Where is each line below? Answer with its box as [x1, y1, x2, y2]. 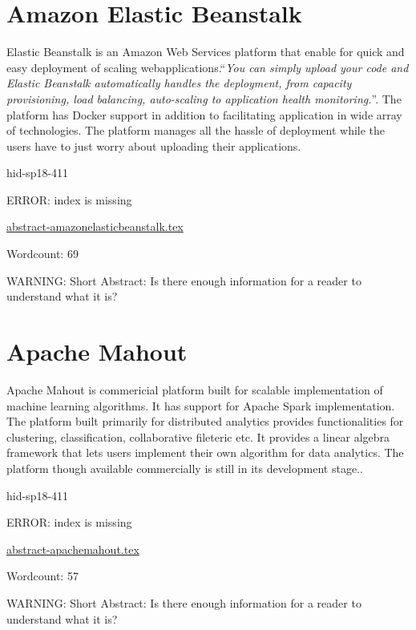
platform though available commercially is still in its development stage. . [6, 459, 363, 476]
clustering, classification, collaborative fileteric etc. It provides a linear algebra [6, 428, 390, 445]
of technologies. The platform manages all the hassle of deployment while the [6, 122, 386, 139]
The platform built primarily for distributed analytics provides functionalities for [6, 413, 404, 430]
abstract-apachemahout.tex [6, 540, 139, 557]
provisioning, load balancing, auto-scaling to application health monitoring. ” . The [6, 90, 402, 107]
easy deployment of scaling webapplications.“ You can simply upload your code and [6, 59, 409, 75]
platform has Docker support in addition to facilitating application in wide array [6, 106, 402, 123]
